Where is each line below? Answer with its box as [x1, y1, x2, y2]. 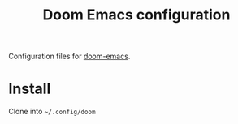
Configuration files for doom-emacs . [8, 51, 131, 62]
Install [8, 79, 51, 98]
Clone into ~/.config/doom [8, 107, 96, 117]
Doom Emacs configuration [42, 6, 231, 24]
